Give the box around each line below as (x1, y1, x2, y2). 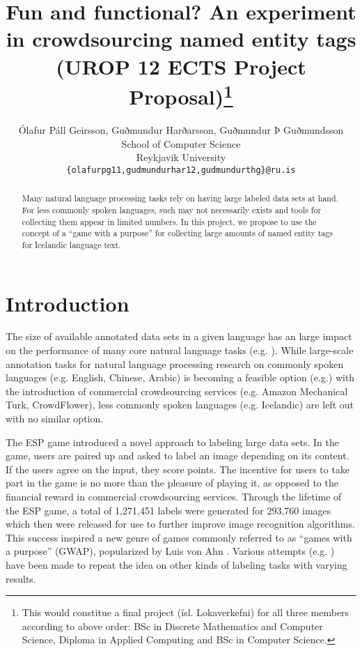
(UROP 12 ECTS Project (56, 52, 306, 80)
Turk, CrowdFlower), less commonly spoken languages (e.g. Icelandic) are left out (6, 397, 354, 412)
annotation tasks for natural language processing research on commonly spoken (6, 356, 344, 371)
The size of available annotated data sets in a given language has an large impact (6, 329, 352, 344)
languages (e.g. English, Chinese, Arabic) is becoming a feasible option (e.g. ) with (6, 370, 355, 385)
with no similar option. (6, 411, 104, 426)
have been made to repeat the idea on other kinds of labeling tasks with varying (6, 557, 347, 572)
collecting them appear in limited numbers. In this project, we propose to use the (22, 215, 317, 227)
